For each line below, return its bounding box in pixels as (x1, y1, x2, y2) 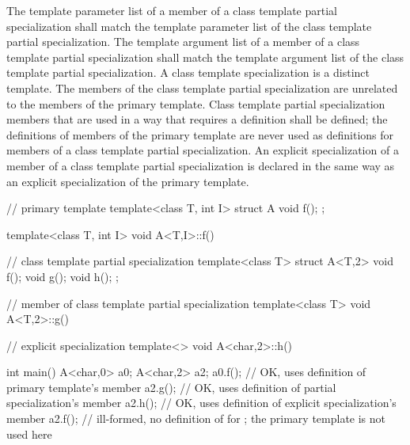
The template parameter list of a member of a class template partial (6, 2, 337, 18)
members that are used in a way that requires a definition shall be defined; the (6, 111, 388, 127)
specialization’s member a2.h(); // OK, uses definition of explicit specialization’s (6, 394, 397, 411)
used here (6, 425, 52, 442)
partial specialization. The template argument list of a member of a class (6, 33, 360, 50)
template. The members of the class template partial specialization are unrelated (6, 79, 398, 96)
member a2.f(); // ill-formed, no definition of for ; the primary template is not (6, 410, 386, 427)
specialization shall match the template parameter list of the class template (6, 17, 372, 34)
